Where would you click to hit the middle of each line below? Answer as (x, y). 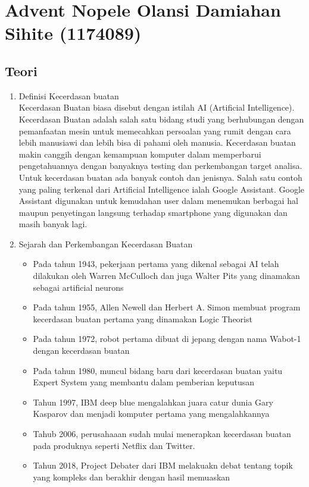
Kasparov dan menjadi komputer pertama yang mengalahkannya (151, 414)
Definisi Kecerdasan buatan (69, 95)
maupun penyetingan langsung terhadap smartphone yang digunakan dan (153, 212)
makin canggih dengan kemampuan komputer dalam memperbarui (140, 154)
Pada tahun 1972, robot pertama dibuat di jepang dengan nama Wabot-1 (167, 339)
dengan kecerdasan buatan (81, 351)
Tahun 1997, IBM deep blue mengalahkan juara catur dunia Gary (153, 402)
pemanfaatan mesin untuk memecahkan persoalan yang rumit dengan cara (155, 131)
